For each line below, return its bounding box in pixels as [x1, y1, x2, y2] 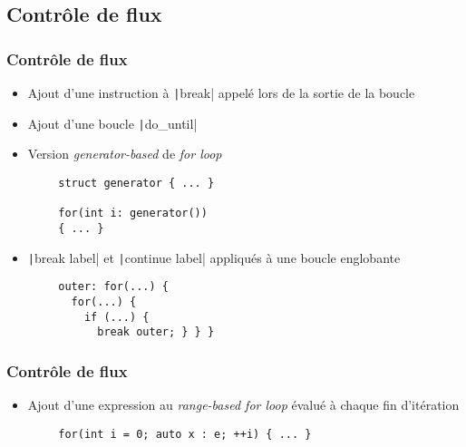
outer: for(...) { [58, 280, 169, 294]
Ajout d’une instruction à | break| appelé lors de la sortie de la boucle [27, 83, 415, 102]
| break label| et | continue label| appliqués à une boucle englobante [27, 248, 401, 267]
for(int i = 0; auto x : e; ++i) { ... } [58, 427, 312, 441]
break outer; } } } [97, 326, 215, 339]
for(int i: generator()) [58, 207, 208, 220]
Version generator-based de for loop [27, 144, 222, 163]
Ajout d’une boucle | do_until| [27, 113, 198, 132]
